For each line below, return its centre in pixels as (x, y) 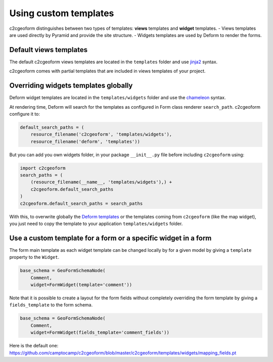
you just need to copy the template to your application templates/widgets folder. (96, 223)
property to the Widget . (34, 257)
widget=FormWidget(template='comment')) (81, 285)
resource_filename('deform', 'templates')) (85, 141)
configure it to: (25, 114)
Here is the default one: (34, 346)
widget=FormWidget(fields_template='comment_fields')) (100, 333)
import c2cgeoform (43, 168)
